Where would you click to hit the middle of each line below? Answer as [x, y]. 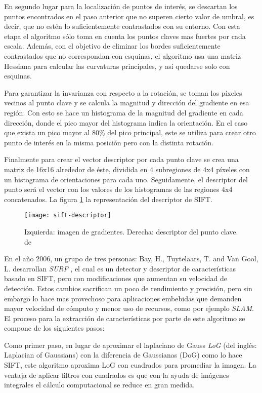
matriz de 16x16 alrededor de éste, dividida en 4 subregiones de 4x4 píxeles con [127, 169]
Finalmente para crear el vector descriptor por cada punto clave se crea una [121, 159]
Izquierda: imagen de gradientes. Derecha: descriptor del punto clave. [131, 231]
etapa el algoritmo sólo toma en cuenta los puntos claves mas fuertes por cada [125, 36]
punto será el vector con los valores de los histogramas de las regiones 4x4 [118, 189]
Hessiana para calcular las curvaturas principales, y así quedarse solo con [117, 66]
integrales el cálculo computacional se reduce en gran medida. [100, 385]
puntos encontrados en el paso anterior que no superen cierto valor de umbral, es [129, 16]
